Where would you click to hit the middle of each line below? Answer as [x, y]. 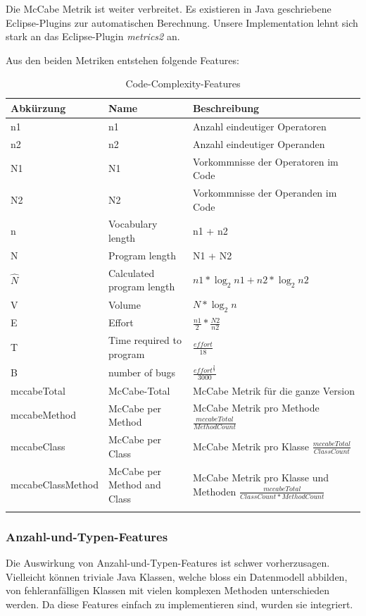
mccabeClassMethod [55, 485]
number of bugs [142, 372]
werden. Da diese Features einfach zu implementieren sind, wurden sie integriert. [179, 604]
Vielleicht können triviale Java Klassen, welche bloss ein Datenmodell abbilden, [177, 576]
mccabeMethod [43, 415]
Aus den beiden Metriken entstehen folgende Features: [122, 60]
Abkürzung [38, 107]
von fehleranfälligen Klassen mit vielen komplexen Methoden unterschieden [168, 590]
